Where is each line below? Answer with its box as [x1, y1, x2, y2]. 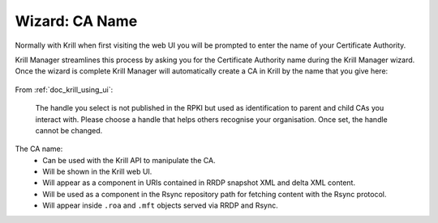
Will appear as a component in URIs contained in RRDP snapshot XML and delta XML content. [42, 178, 356, 187]
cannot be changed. [35, 125, 103, 135]
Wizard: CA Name [15, 12, 138, 30]
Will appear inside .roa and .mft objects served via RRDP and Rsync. [42, 200, 279, 210]
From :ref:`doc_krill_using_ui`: [15, 85, 114, 95]
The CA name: [15, 144, 63, 154]
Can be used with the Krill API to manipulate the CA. [42, 155, 216, 165]
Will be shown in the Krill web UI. [42, 166, 152, 177]
